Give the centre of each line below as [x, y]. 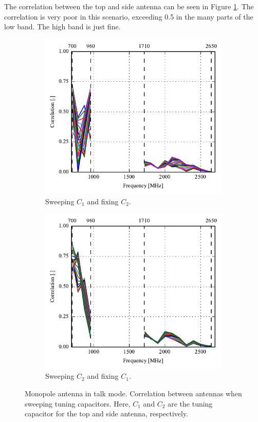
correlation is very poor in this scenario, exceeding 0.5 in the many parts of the [129, 16]
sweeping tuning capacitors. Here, [78, 403]
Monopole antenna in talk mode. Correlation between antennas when [133, 393]
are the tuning [190, 403]
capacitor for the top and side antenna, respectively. [107, 414]
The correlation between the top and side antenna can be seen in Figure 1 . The [129, 6]
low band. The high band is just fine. [62, 27]
